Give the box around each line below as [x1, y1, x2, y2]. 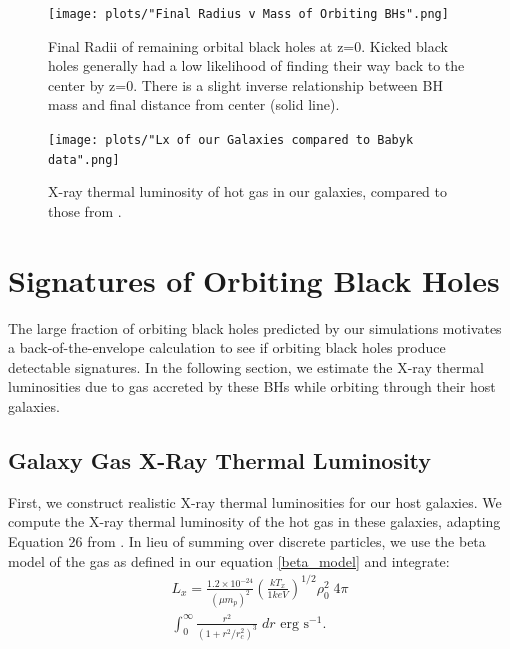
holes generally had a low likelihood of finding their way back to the [48, 55, 465, 76]
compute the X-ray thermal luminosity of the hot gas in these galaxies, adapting [8, 511, 501, 532]
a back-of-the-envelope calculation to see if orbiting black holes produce [8, 337, 446, 358]
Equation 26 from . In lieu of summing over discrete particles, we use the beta [8, 531, 486, 552]
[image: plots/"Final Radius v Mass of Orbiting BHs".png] [48, 7, 449, 21]
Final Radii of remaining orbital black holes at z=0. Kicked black [48, 35, 448, 56]
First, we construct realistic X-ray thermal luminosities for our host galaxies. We [8, 491, 502, 512]
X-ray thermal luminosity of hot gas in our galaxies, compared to [48, 181, 447, 202]
